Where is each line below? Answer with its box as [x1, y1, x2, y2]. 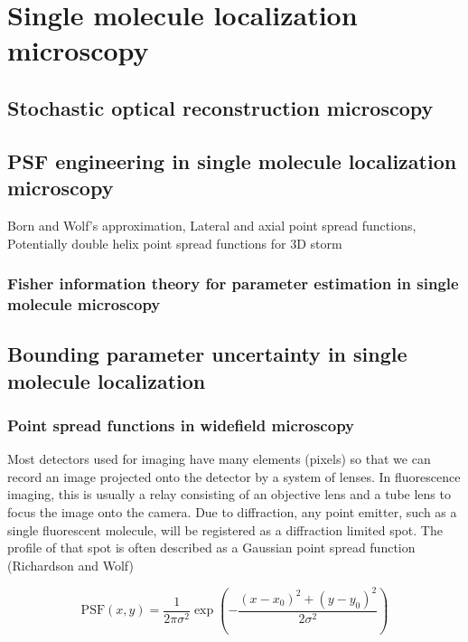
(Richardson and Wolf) [7, 555, 134, 574]
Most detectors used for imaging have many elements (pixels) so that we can [7, 449, 431, 468]
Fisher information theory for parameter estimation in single [7, 272, 459, 295]
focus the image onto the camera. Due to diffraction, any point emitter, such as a [7, 503, 457, 522]
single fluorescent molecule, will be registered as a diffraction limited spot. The [7, 520, 443, 539]
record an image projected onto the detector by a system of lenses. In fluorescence [7, 467, 461, 486]
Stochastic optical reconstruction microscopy [7, 93, 434, 121]
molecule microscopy [7, 292, 161, 315]
